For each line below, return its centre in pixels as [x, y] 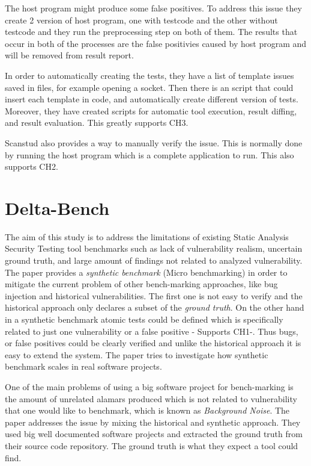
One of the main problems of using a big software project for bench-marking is [149, 386]
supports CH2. [32, 166]
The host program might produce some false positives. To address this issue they [153, 8]
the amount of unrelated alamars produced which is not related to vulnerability [151, 398]
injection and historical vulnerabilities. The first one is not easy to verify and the [154, 295]
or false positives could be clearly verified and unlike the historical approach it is [153, 343]
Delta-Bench [57, 207]
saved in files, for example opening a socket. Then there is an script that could [149, 87]
